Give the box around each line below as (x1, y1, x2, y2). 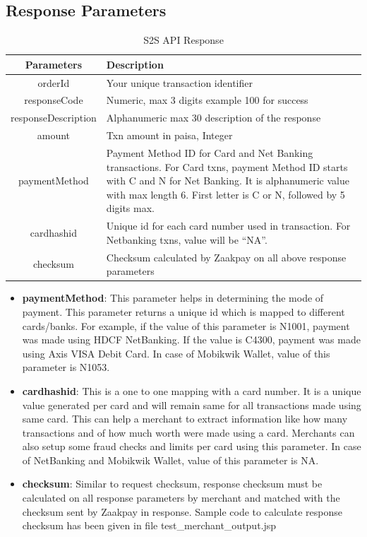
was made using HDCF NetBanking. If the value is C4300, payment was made (22, 332, 361, 347)
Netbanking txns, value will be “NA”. (106, 232, 267, 247)
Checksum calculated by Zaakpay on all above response (106, 249, 347, 264)
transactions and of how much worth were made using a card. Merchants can (22, 425, 355, 439)
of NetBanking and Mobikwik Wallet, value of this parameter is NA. (22, 452, 319, 467)
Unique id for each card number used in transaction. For (106, 218, 351, 233)
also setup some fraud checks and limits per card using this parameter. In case (22, 439, 361, 454)
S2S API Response (143, 33, 224, 47)
